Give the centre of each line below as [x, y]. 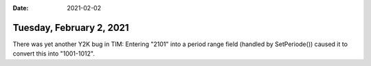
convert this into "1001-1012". [54, 54]
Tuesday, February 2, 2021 [71, 27]
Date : [21, 8]
